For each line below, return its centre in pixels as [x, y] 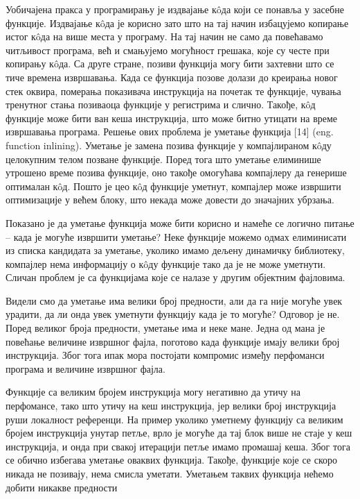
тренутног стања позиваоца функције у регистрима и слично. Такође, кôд [161, 104]
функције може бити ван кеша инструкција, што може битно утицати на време [172, 118]
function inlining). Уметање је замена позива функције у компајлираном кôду [169, 145]
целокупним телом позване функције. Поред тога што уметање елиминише [163, 159]
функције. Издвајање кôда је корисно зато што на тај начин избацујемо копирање [177, 23]
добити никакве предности [62, 487]
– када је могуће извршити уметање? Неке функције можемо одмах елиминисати [176, 236]
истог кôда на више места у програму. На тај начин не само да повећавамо [164, 36]
